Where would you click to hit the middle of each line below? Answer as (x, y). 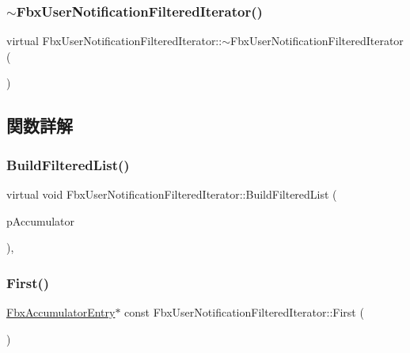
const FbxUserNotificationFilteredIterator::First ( (244, 312)
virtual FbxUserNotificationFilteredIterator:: (114, 41)
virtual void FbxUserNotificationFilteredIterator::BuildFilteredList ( (172, 194)
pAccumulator (40, 220)
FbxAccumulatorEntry (61, 312)
